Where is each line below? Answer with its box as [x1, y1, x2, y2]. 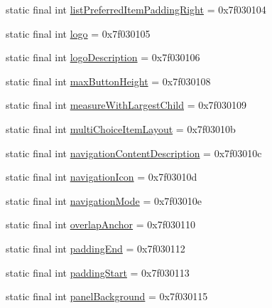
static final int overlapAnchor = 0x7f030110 [6, 217, 195, 232]
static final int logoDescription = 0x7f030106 [6, 50, 200, 65]
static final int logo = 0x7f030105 [6, 26, 151, 41]
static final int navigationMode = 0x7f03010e [6, 193, 202, 208]
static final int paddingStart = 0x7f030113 [6, 265, 190, 280]
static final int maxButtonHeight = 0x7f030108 [6, 73, 211, 88]
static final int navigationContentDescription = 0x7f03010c [6, 145, 262, 160]
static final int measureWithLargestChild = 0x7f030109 [6, 97, 246, 112]
